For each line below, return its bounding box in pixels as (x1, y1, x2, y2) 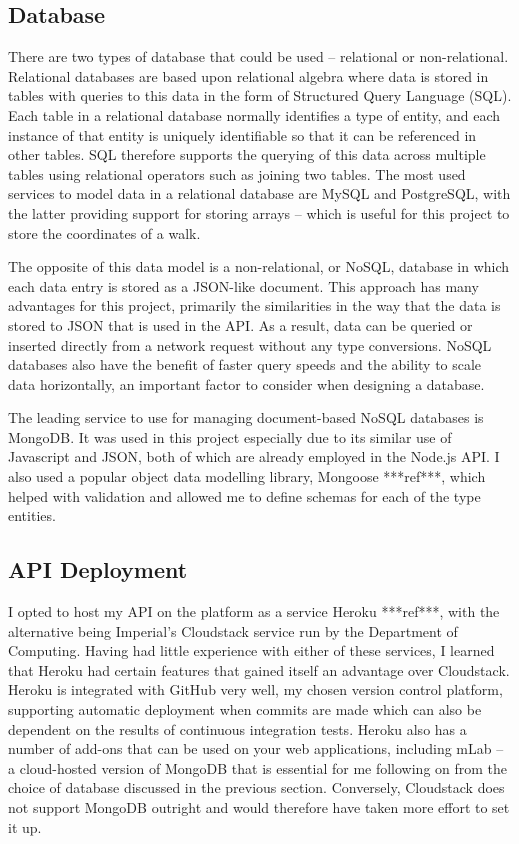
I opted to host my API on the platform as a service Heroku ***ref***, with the (8, 601, 500, 622)
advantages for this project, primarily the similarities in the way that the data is (8, 295, 501, 316)
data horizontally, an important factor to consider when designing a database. (8, 373, 485, 394)
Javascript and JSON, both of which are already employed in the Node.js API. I (8, 446, 500, 467)
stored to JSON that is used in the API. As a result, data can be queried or (8, 314, 473, 335)
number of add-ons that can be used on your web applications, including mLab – (8, 738, 504, 759)
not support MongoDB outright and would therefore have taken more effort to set (8, 797, 510, 817)
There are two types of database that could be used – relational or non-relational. (8, 46, 509, 67)
